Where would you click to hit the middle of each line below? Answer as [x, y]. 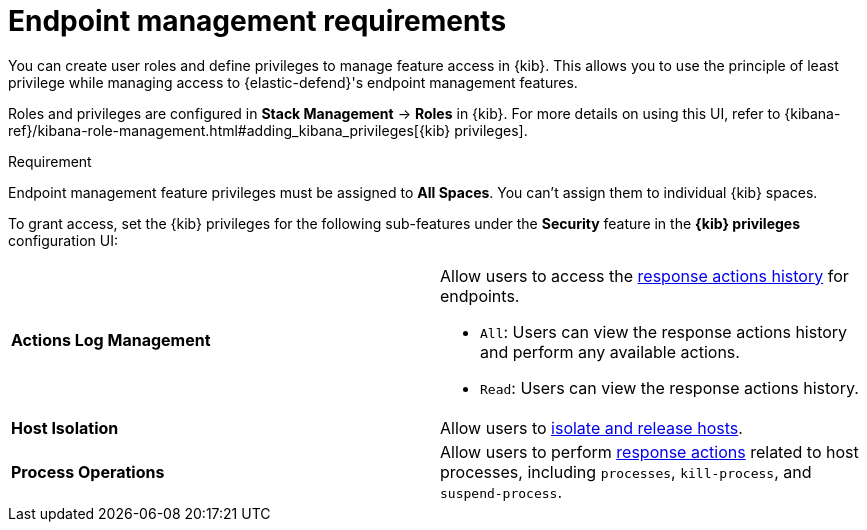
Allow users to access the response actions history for [644, 275]
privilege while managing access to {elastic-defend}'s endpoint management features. [293, 82]
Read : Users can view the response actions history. [669, 387]
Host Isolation [65, 427]
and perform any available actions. [610, 351]
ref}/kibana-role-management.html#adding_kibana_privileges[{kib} [229, 130]
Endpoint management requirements [257, 21]
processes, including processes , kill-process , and [626, 471]
